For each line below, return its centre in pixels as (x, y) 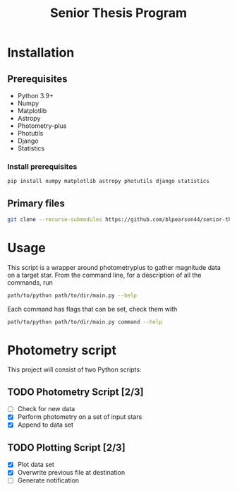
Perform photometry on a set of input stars (80, 417)
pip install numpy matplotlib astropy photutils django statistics (109, 182)
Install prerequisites (42, 166)
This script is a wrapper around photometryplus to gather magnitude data (114, 267)
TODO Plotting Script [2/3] (66, 448)
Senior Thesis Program (119, 13)
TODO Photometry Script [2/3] (75, 392)
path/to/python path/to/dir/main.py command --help (85, 322)
